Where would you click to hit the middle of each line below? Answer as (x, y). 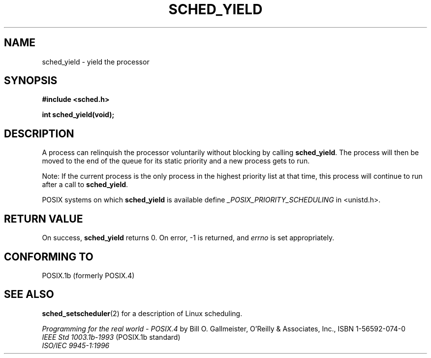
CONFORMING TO (49, 257)
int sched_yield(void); (78, 115)
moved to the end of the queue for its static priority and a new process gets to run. (176, 161)
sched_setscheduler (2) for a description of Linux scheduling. (142, 313)
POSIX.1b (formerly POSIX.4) (88, 275)
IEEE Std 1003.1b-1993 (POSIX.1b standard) (111, 337)
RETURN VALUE (44, 219)
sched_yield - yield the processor (96, 62)
